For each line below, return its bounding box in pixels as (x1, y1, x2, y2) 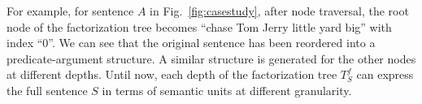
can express (356, 66, 414, 83)
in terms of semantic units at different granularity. (102, 81, 352, 98)
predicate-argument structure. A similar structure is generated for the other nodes (7, 50, 416, 67)
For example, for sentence (7, 2, 134, 19)
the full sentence (7, 81, 88, 98)
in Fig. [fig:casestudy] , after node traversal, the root (150, 2, 409, 19)
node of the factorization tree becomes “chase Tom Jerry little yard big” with (7, 18, 392, 35)
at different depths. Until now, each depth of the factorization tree (7, 66, 337, 83)
